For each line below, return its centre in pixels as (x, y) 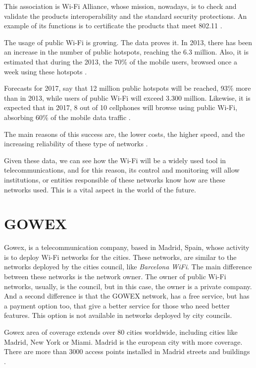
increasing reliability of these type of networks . (76, 144)
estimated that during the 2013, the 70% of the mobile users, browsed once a (121, 61)
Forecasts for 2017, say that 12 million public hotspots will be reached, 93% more (128, 88)
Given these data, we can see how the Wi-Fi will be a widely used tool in (115, 160)
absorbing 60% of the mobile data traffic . (67, 117)
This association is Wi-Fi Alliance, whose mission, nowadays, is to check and (120, 6)
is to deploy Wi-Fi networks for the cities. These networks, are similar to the (120, 257)
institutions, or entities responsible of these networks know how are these (115, 179)
